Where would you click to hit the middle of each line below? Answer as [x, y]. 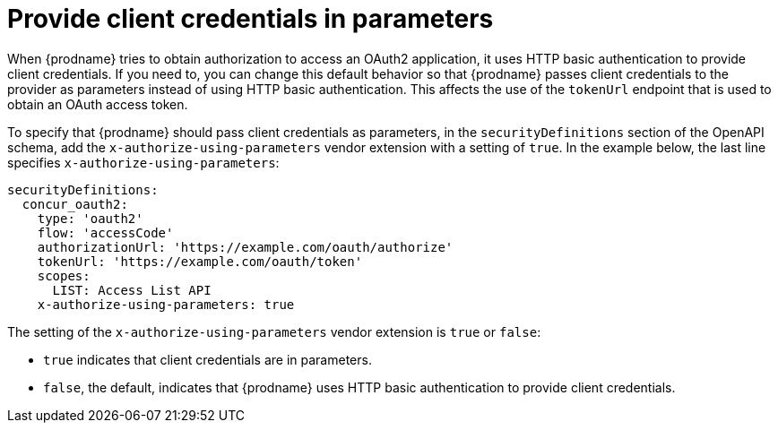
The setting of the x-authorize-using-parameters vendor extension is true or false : [274, 331]
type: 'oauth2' [90, 218]
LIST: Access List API [132, 290]
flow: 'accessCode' [105, 232]
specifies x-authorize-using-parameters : [143, 162]
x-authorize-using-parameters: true [166, 304]
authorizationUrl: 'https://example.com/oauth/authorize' [245, 247]
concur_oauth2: [75, 204]
